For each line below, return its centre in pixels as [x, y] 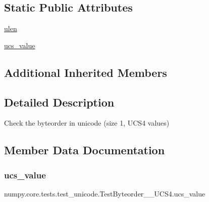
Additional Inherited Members [86, 72]
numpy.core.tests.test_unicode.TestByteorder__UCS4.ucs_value [105, 193]
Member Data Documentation [85, 150]
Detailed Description [59, 102]
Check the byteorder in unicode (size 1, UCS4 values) [87, 123]
